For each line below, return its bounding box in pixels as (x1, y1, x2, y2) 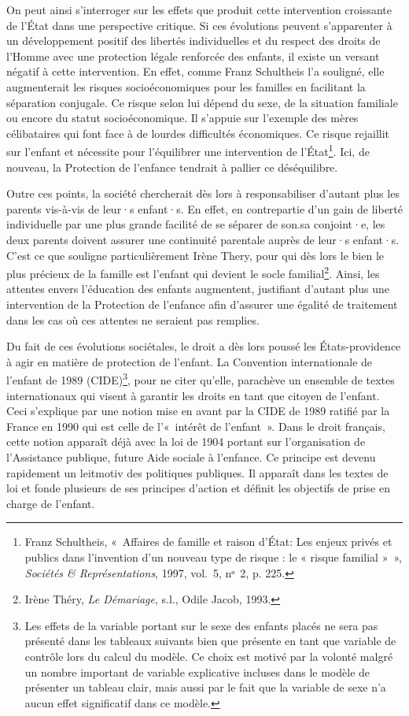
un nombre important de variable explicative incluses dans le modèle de (24, 663, 370, 680)
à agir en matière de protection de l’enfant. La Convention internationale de (6, 353, 373, 369)
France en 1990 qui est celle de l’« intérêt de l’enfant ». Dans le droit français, (6, 417, 385, 434)
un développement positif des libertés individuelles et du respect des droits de (6, 32, 381, 49)
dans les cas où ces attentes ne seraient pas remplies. (6, 311, 260, 328)
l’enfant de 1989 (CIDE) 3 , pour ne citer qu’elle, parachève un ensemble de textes (6, 369, 395, 388)
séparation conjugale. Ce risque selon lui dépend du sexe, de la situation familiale (6, 94, 398, 110)
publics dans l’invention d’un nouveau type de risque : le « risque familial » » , (24, 548, 402, 565)
